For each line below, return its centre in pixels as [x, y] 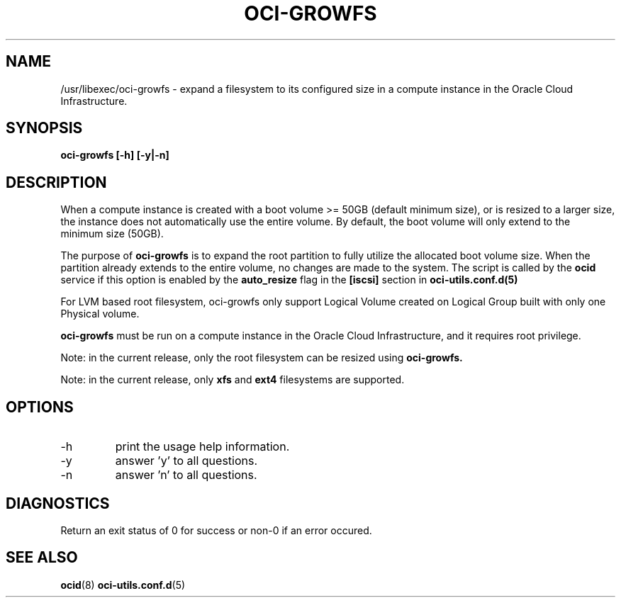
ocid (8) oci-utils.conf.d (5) [123, 585]
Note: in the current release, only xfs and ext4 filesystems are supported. [233, 380]
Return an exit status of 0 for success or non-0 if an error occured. [216, 530]
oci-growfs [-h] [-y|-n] [115, 155]
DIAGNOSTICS [58, 503]
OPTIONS [40, 407]
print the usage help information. [202, 447]
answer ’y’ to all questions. [186, 461]
